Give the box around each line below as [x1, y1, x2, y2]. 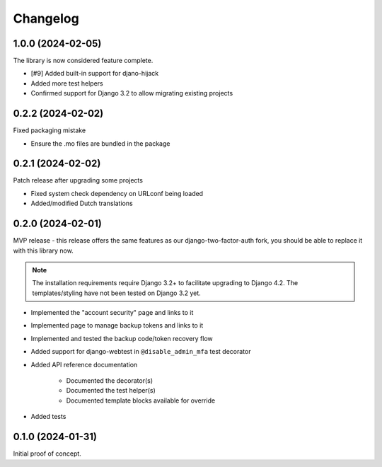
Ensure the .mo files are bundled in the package [30, 139, 170, 148]
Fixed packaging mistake [13, 126, 86, 134]
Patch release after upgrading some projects [13, 176, 143, 185]
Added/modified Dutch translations [30, 199, 134, 208]
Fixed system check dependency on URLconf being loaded [30, 189, 204, 197]
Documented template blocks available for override [66, 396, 216, 405]
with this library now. [13, 246, 74, 255]
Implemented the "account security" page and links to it [30, 309, 194, 317]
